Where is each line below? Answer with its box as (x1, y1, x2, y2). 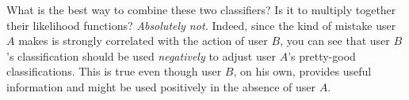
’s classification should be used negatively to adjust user (6, 47, 276, 64)
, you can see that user (280, 32, 390, 49)
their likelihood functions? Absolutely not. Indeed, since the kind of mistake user (6, 17, 396, 33)
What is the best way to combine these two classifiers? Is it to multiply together (6, 2, 396, 17)
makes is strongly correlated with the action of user (18, 32, 268, 49)
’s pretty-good (288, 47, 356, 64)
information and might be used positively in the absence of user (6, 78, 316, 94)
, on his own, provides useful (233, 63, 372, 80)
